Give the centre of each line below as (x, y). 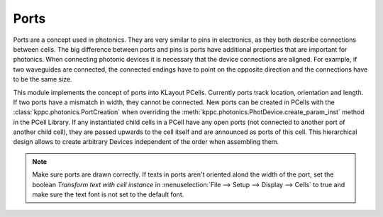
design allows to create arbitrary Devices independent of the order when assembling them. (146, 142)
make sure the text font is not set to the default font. (108, 194)
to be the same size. (43, 79)
